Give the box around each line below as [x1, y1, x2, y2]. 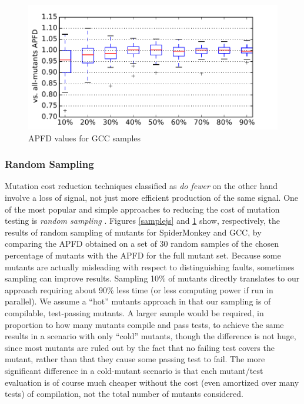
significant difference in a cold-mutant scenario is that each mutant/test [5, 364, 263, 376]
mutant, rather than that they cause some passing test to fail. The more [5, 353, 265, 365]
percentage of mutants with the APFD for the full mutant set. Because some [5, 249, 281, 261]
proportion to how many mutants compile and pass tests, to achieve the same [5, 318, 284, 330]
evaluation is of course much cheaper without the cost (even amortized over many [5, 376, 299, 388]
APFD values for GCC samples [28, 131, 141, 144]
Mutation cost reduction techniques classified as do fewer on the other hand [5, 180, 278, 192]
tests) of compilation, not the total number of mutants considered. [5, 388, 243, 400]
